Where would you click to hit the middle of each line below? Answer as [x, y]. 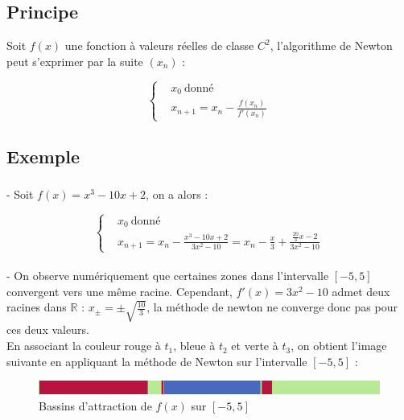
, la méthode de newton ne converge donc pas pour [272, 307]
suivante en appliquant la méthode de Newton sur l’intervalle [157, 361]
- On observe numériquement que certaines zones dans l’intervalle [168, 276]
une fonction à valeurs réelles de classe [159, 45]
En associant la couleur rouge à [84, 346]
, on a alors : [177, 194]
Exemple [43, 156]
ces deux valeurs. [48, 329]
